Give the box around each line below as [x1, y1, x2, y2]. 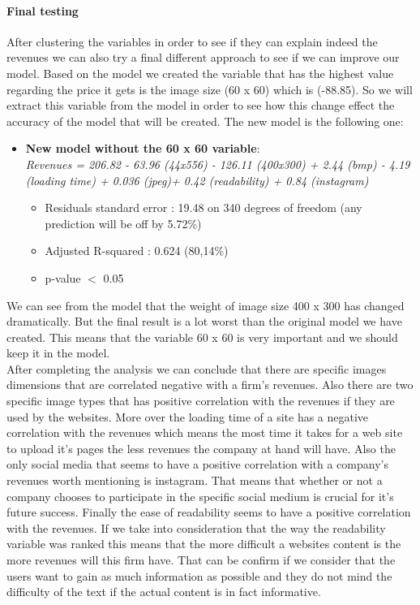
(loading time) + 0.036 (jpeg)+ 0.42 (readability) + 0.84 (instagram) [25, 171, 369, 188]
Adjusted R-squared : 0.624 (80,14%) [45, 242, 229, 259]
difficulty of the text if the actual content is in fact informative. [6, 583, 321, 600]
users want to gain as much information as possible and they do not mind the [6, 567, 392, 584]
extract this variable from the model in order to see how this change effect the [6, 97, 395, 114]
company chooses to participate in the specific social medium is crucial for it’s [6, 487, 394, 504]
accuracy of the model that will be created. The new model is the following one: [6, 112, 404, 129]
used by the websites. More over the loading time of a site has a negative [6, 408, 369, 425]
